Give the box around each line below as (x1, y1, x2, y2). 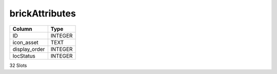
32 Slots (9, 62, 27, 68)
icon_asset (12, 39, 38, 46)
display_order (12, 45, 45, 52)
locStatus (12, 52, 36, 59)
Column (12, 25, 33, 32)
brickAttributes (9, 8, 76, 19)
